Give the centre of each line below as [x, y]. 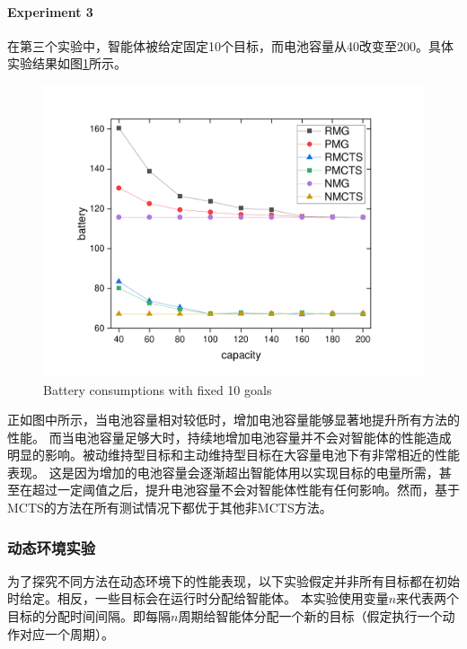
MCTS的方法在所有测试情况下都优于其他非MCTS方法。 [170, 508]
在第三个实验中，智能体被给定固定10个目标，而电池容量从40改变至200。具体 [230, 45]
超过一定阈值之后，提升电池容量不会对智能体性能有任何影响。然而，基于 [246, 490]
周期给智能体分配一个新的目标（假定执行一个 [310, 616]
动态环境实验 [52, 547]
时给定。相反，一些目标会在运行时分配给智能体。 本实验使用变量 [198, 598]
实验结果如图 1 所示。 [67, 63]
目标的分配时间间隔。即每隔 [89, 616]
